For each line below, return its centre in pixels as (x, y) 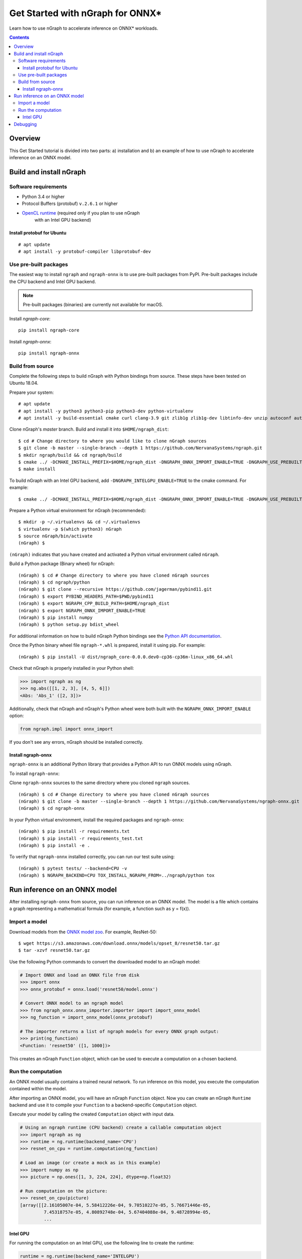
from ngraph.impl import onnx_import (66, 729)
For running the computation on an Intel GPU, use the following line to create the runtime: (102, 1243)
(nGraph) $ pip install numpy (56, 617)
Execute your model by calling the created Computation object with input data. (92, 1114)
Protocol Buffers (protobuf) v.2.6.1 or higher (70, 203)
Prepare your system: (31, 392)
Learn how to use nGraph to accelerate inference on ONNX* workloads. (84, 28)
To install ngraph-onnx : (34, 774)
